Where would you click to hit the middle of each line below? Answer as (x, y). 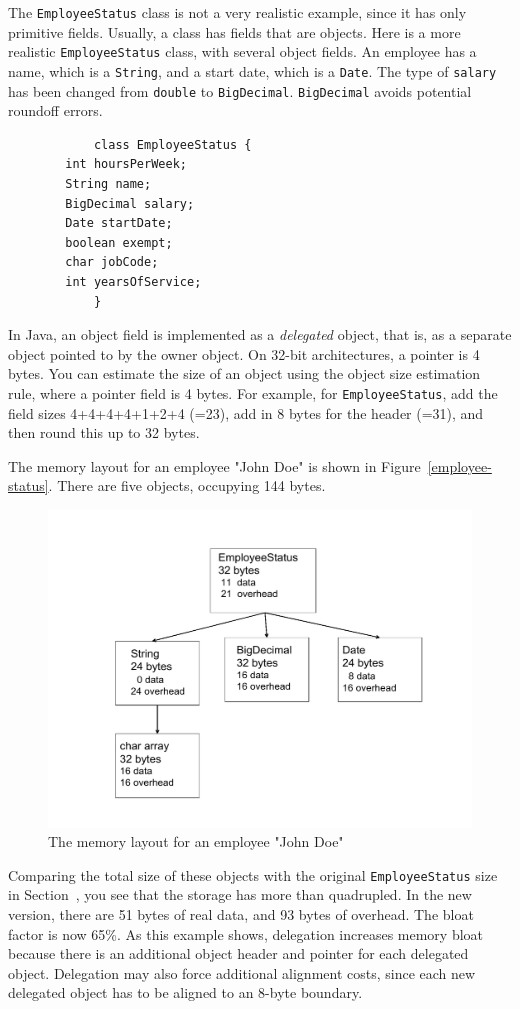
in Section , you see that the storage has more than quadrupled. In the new (240, 894)
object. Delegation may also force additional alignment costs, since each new (242, 972)
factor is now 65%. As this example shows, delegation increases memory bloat (246, 933)
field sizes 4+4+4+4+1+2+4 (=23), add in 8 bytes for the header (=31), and (246, 412)
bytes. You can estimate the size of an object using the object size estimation (244, 373)
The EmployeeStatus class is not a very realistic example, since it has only (237, 12)
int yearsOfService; (133, 281)
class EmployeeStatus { (172, 144)
